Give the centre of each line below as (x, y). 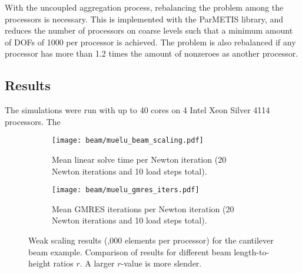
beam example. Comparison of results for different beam (130, 251)
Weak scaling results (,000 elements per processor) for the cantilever (151, 240)
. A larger (97, 263)
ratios (63, 263)
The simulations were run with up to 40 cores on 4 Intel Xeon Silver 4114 (137, 110)
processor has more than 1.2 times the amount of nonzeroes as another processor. (152, 53)
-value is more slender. (161, 263)
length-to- (252, 251)
